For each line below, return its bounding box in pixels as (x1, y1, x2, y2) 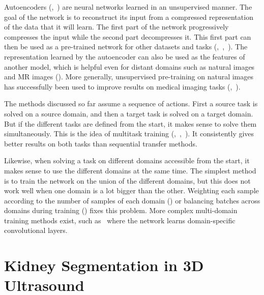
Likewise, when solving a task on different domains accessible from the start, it (4, 155, 250, 166)
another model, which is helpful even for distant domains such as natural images (4, 61, 255, 72)
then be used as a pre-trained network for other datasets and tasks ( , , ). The (4, 41, 248, 52)
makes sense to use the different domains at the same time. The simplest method (4, 165, 256, 175)
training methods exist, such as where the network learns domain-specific (4, 215, 236, 225)
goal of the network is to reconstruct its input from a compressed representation (4, 11, 253, 22)
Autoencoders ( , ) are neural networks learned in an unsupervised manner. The (4, 2, 252, 12)
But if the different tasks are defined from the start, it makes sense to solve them (4, 118, 257, 129)
